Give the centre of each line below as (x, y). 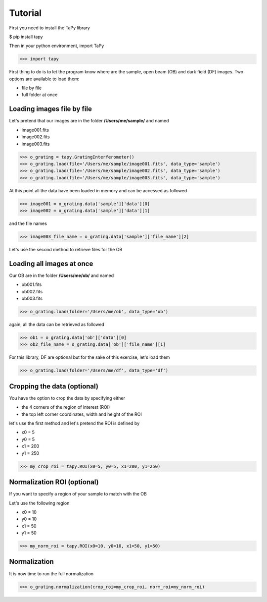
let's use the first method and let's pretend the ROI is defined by (74, 423)
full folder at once (40, 95)
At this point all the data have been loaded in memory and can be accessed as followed (98, 190)
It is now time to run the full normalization (51, 574)
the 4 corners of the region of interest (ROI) (66, 407)
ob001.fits (32, 284)
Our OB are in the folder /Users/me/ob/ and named (62, 275)
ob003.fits (32, 299)
